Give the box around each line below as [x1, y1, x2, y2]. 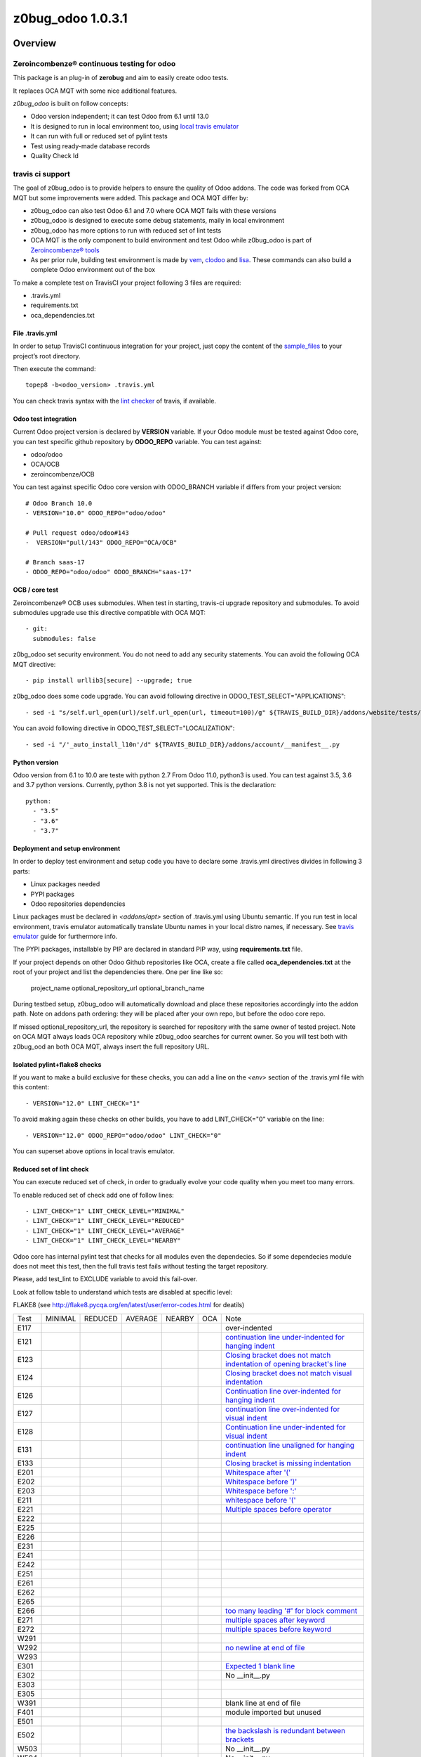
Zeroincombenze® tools [30, 246, 100, 254]
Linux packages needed [30, 880, 100, 888]
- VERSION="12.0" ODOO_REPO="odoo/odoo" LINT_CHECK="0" [25, 1132, 222, 1139]
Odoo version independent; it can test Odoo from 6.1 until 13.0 [30, 112, 210, 121]
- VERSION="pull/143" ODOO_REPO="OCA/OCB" [25, 538, 178, 547]
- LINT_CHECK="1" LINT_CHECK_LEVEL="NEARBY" [25, 1237, 182, 1245]
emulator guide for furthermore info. [13, 932, 118, 941]
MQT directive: [13, 660, 56, 668]
